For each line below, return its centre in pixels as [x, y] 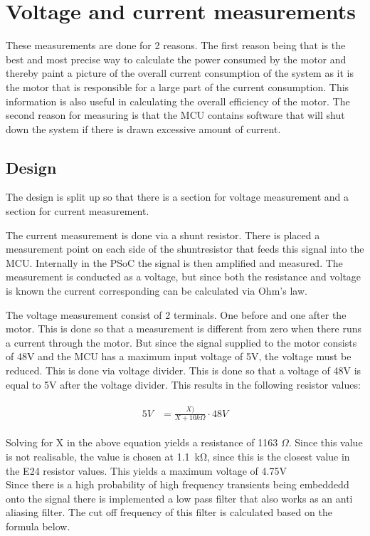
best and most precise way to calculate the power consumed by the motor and [176, 59]
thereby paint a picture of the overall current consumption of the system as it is [180, 73]
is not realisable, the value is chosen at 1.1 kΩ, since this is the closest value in [178, 456]
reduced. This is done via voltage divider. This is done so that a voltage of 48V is [184, 371]
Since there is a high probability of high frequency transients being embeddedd [178, 484]
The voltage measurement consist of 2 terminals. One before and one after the [176, 314]
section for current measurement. [78, 211]
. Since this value [326, 442]
